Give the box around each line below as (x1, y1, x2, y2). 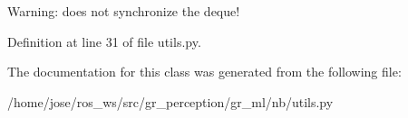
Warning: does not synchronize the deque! (7, 2, 240, 20)
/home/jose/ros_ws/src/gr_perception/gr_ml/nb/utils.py (7, 92, 334, 111)
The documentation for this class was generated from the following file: (7, 62, 402, 81)
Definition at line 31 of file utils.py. (7, 32, 201, 50)
